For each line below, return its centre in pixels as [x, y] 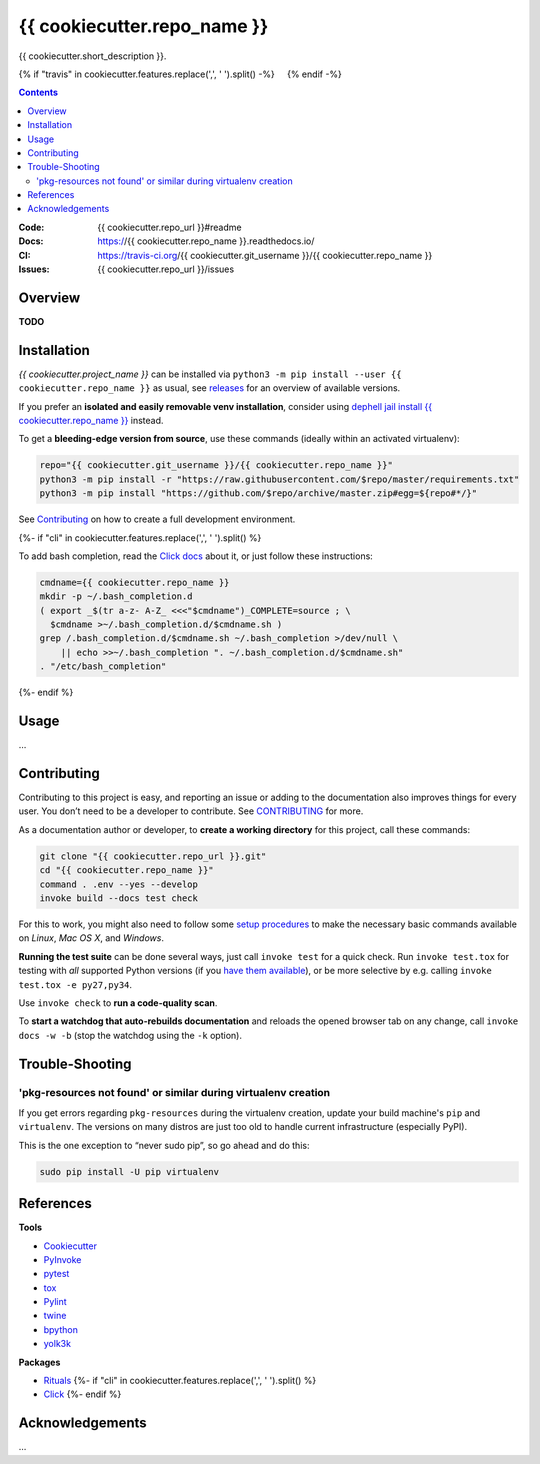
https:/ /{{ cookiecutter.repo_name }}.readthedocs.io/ [206, 241]
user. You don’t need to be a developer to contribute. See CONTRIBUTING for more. [191, 811]
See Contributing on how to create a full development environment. [157, 519]
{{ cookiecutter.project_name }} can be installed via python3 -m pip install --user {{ [210, 374]
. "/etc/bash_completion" [103, 666]
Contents [38, 92]
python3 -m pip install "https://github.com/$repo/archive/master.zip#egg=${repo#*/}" [258, 493]
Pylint [55, 1302]
